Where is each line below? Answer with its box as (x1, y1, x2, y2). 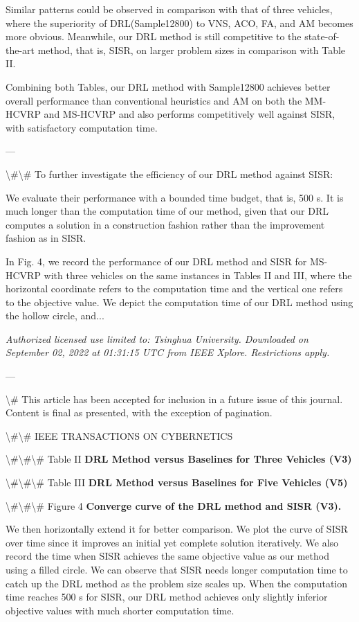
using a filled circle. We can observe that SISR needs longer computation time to (6, 562, 348, 576)
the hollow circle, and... (6, 308, 104, 323)
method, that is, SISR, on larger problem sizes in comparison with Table (37, 42, 346, 57)
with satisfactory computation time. (6, 120, 158, 134)
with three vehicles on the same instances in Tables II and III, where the (44, 267, 352, 282)
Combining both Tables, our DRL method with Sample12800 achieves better (6, 79, 331, 94)
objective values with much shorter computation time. (6, 603, 234, 617)
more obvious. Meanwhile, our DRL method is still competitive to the (6, 29, 302, 44)
